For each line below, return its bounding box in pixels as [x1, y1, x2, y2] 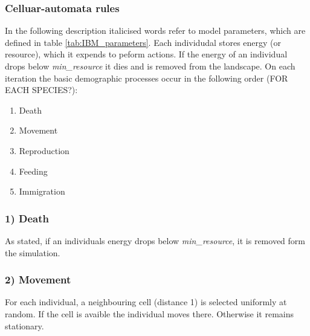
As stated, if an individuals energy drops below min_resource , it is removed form [5, 234, 305, 247]
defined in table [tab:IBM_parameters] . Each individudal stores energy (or [5, 36, 282, 48]
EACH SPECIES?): [5, 83, 78, 96]
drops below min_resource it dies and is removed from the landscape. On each [5, 60, 295, 72]
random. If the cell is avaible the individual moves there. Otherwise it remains [5, 307, 294, 320]
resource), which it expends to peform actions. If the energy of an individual [5, 48, 288, 60]
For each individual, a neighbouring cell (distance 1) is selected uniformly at [5, 296, 287, 308]
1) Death [5, 210, 49, 225]
